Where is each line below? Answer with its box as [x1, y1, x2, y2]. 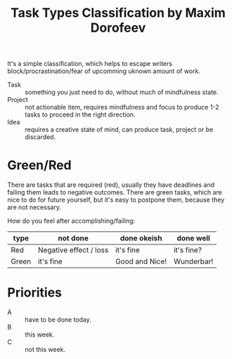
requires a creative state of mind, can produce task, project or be [25, 125, 214, 134]
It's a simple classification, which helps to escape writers [7, 60, 173, 68]
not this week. [25, 346, 66, 354]
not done [58, 233, 89, 243]
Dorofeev [90, 20, 146, 36]
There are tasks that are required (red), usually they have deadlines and [7, 181, 215, 189]
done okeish [120, 233, 162, 243]
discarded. [25, 133, 56, 141]
